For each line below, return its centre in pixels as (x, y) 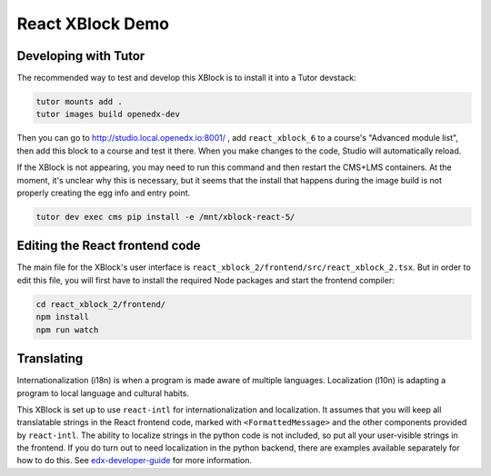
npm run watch (67, 330)
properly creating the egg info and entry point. (104, 193)
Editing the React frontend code (109, 246)
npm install (63, 317)
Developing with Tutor (81, 56)
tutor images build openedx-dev (108, 114)
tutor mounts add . (79, 102)
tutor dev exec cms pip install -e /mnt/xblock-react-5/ (165, 217)
